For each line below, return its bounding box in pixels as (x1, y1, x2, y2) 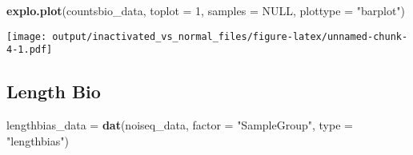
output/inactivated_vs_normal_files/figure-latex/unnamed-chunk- (52, 30, 408, 42)
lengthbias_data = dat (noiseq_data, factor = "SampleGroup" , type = (6, 117, 353, 133)
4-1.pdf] (6, 44, 53, 56)
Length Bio (6, 79, 101, 104)
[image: (6, 30, 47, 42)
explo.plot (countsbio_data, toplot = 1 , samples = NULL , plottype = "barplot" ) (6, 2, 406, 18)
